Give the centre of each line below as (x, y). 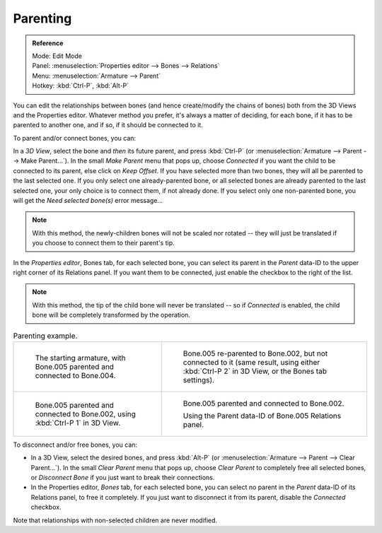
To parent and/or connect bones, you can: (75, 138)
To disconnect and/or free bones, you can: (75, 445)
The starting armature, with (81, 358)
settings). (199, 380)
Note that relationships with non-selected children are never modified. (115, 520)
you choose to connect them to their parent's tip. (103, 243)
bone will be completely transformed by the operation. (111, 315)
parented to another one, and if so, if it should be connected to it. (108, 125)
